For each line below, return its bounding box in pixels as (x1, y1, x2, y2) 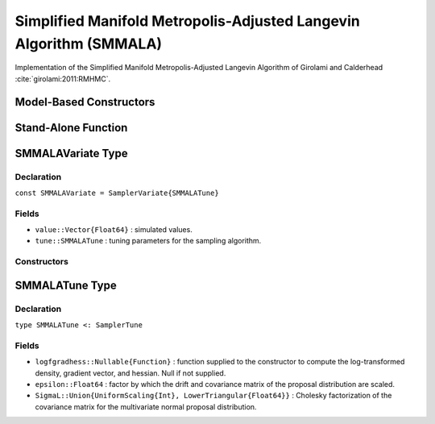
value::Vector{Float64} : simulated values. (35, 225, 193, 235)
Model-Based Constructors (14, 95, 155, 109)
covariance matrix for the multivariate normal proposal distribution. (35, 401, 257, 411)
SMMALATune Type (14, 278, 117, 292)
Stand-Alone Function (14, 121, 128, 135)
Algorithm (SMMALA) (14, 35, 163, 52)
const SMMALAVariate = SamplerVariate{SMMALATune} (14, 188, 219, 197)
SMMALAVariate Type (14, 146, 128, 160)
